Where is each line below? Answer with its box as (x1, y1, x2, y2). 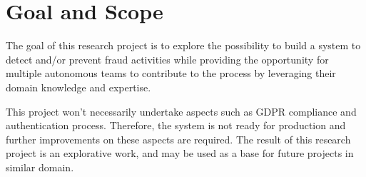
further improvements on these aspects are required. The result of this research (6, 131, 351, 146)
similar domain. (6, 159, 74, 174)
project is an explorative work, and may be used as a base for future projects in (6, 146, 354, 161)
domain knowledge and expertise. (6, 79, 151, 94)
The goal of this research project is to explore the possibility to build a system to (6, 38, 361, 53)
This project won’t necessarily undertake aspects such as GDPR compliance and (6, 103, 357, 118)
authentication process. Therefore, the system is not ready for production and (6, 118, 346, 133)
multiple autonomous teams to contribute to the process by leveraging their (6, 66, 336, 81)
